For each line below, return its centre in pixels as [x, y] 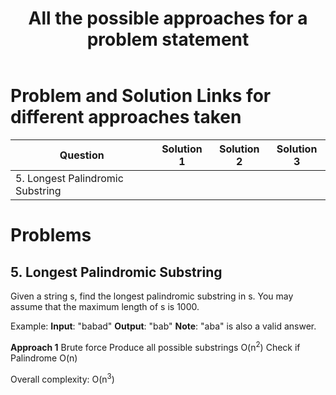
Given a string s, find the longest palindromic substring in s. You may [152, 296]
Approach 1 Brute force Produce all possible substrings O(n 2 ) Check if [155, 346]
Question [82, 155]
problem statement [168, 39]
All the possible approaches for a [168, 18]
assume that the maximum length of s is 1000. [105, 306]
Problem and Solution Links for [141, 96]
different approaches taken [126, 117]
